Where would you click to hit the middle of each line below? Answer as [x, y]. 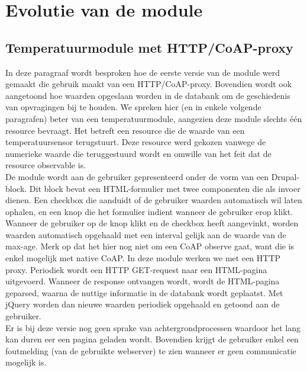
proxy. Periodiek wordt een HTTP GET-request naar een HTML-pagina [136, 269]
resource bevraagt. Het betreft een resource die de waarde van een [125, 130]
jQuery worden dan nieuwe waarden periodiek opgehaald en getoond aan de [143, 304]
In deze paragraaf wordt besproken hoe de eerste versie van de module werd [143, 72]
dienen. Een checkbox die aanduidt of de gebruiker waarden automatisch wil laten [154, 200]
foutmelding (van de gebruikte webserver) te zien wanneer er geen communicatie [151, 350]
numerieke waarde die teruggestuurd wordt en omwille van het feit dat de [138, 153]
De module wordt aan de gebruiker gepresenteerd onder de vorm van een [137, 176]
